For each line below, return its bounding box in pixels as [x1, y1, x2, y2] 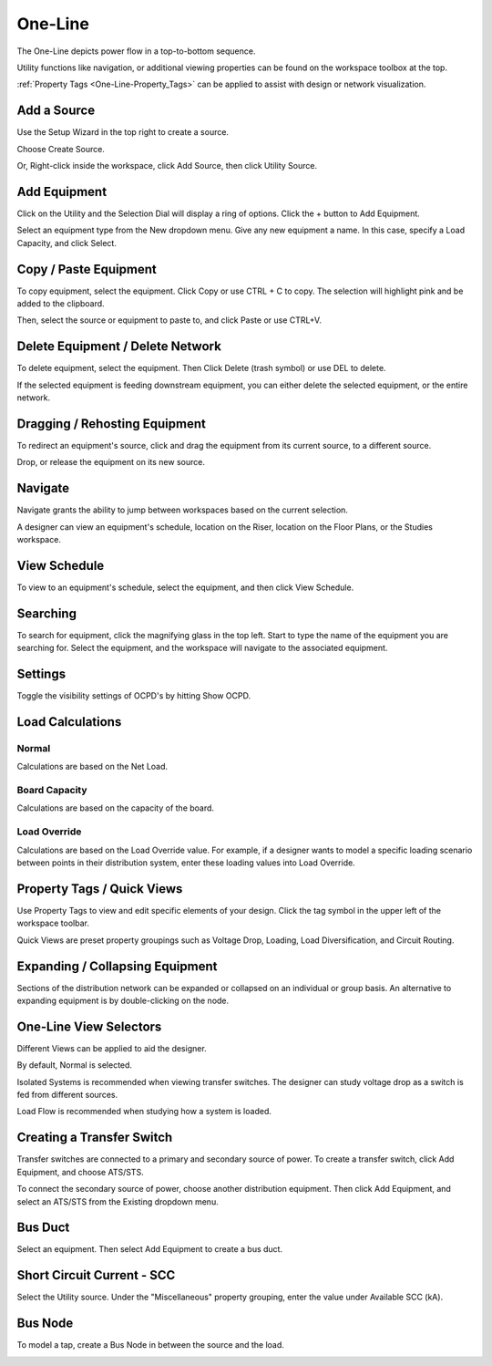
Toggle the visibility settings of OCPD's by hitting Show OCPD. [16, 690, 251, 701]
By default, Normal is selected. [16, 1060, 132, 1071]
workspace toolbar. [16, 917, 90, 929]
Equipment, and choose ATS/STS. [16, 1166, 145, 1177]
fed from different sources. [16, 1090, 118, 1101]
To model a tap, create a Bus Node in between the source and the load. [16, 1340, 284, 1350]
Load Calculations [16, 714, 122, 730]
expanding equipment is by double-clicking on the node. [16, 995, 230, 1006]
